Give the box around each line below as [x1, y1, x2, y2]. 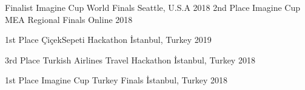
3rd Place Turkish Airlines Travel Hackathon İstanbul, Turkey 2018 [5, 53, 255, 66]
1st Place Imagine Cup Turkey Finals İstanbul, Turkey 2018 [5, 74, 228, 86]
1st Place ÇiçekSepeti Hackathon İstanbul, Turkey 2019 [5, 33, 212, 46]
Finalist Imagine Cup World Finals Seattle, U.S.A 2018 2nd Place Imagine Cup [5, 1, 300, 13]
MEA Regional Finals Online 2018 [5, 13, 133, 25]
